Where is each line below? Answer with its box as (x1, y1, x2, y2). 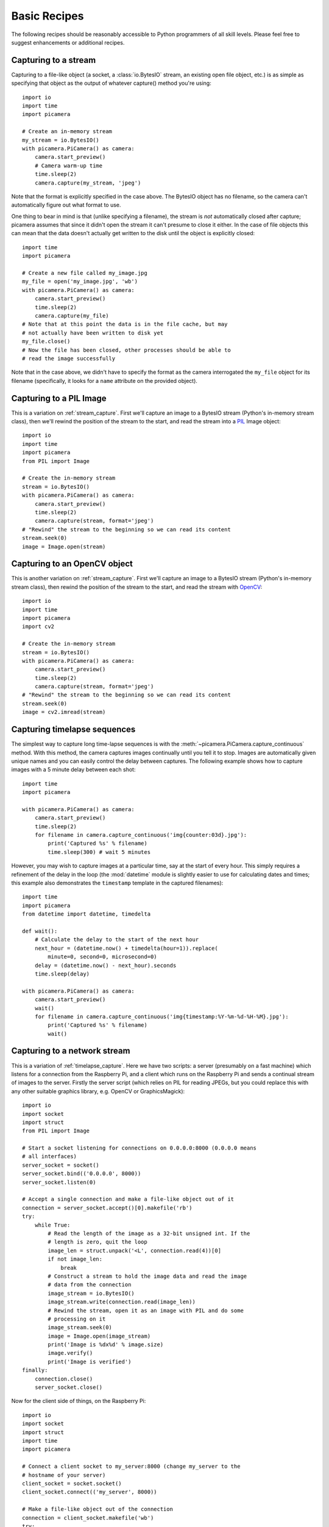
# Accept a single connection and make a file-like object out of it (22, 1196, 235, 1203)
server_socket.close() (34, 1384, 103, 1391)
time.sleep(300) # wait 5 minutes (48, 848, 151, 855)
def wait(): (22, 927, 58, 935)
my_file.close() (22, 338, 71, 345)
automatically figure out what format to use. (11, 202, 121, 209)
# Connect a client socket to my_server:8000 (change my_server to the (22, 1463, 241, 1470)
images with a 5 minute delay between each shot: (11, 766, 136, 773)
